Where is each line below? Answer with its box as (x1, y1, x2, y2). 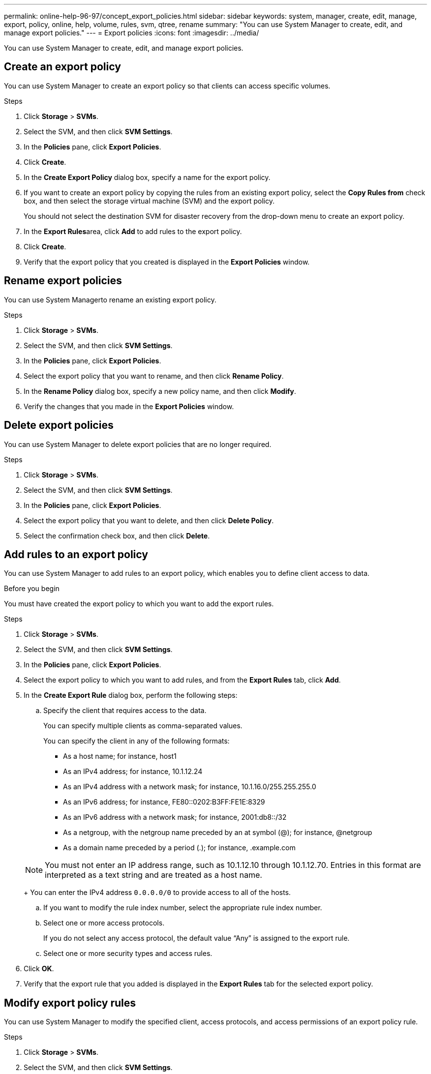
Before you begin (4, 584, 60, 593)
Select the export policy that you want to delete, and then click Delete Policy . (24, 516, 274, 525)
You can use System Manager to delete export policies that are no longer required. (4, 440, 272, 448)
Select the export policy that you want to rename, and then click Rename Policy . (24, 371, 284, 380)
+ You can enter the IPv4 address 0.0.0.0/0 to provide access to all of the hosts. (24, 888, 291, 897)
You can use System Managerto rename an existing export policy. (4, 295, 216, 304)
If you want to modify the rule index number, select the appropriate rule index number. (43, 903, 322, 912)
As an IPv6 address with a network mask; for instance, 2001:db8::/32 (63, 813, 287, 822)
